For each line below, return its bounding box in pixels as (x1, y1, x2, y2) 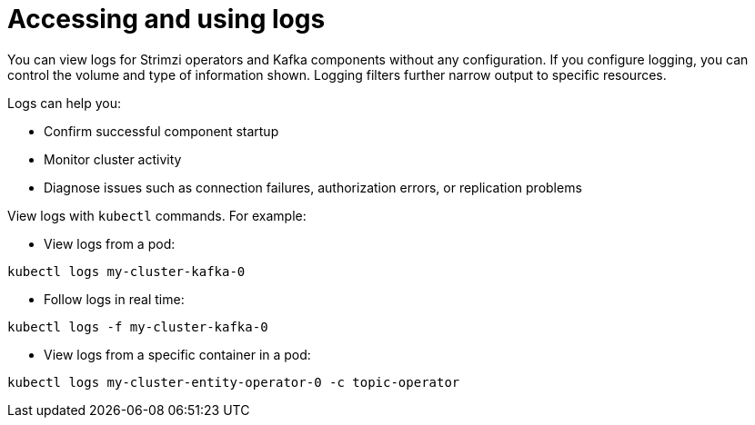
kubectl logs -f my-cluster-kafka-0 (7, 319, 268, 334)
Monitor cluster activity (44, 151, 182, 167)
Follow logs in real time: (44, 291, 185, 307)
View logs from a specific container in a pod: (44, 346, 311, 362)
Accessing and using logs (7, 4, 326, 35)
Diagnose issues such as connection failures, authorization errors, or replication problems (44, 179, 582, 195)
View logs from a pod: (44, 235, 176, 252)
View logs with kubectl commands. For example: (7, 207, 307, 223)
